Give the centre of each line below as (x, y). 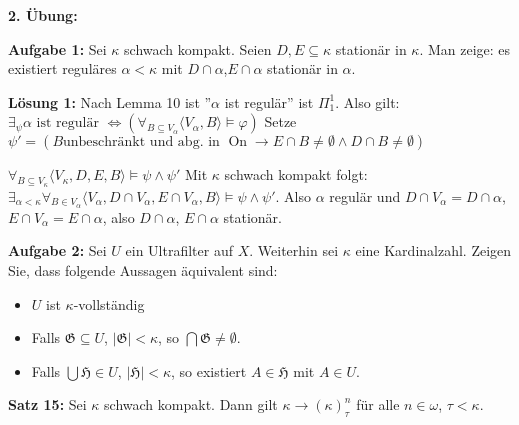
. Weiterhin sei (294, 250)
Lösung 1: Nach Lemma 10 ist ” (110, 101)
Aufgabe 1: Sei (57, 48)
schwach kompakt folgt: (296, 174)
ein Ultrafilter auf (179, 250)
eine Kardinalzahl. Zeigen (433, 250)
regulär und (365, 195)
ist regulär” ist (269, 101)
